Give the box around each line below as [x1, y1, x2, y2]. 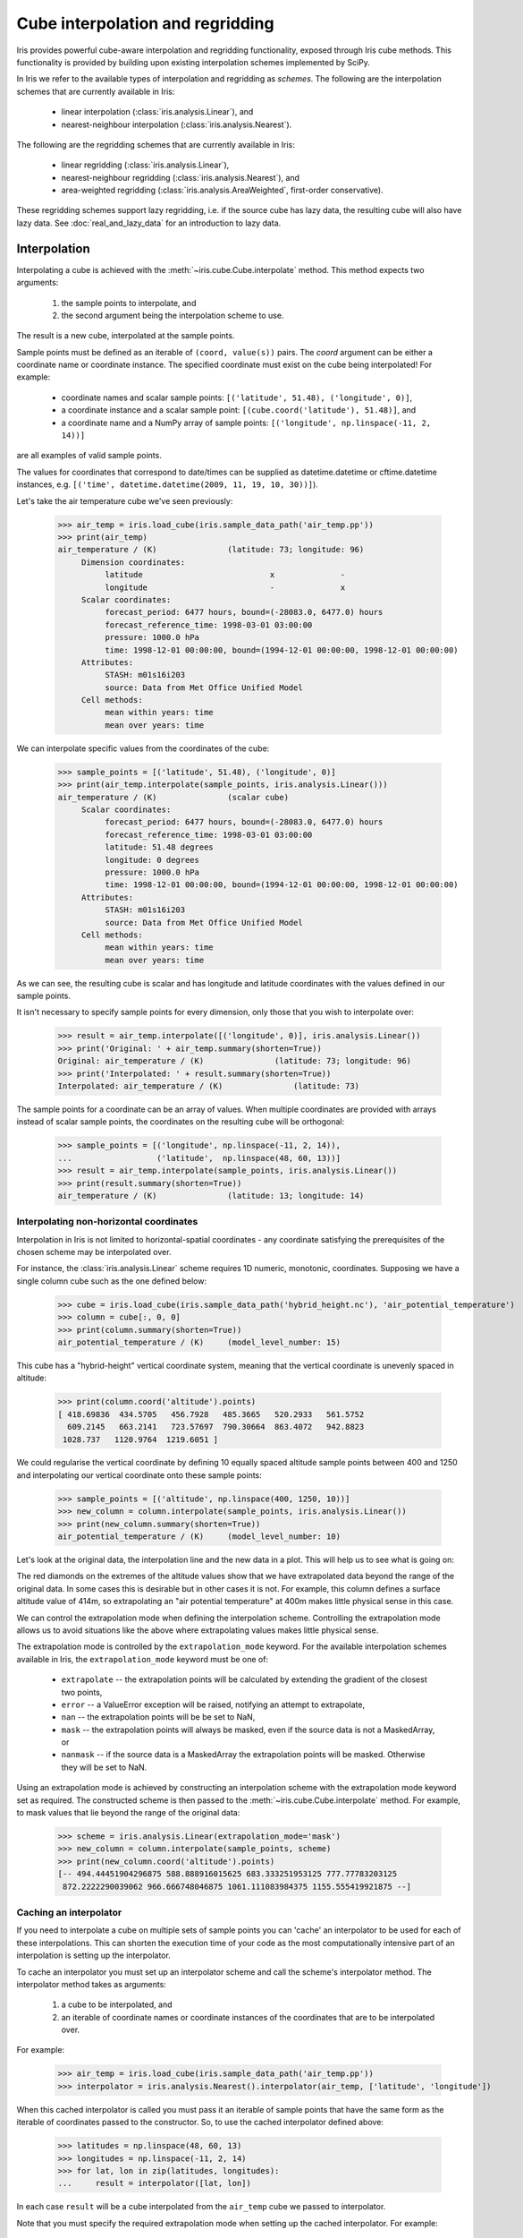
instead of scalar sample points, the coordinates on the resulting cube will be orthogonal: [16, 1116, 344, 1127]
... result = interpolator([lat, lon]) [57, 2178, 252, 2189]
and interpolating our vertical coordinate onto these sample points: [16, 1469, 263, 1481]
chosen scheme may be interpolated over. [16, 1247, 172, 1258]
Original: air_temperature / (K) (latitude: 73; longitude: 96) [57, 1056, 411, 1066]
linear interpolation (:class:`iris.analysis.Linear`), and [61, 107, 254, 117]
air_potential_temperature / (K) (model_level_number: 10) [57, 1532, 342, 1542]
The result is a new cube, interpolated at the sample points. [16, 330, 235, 341]
